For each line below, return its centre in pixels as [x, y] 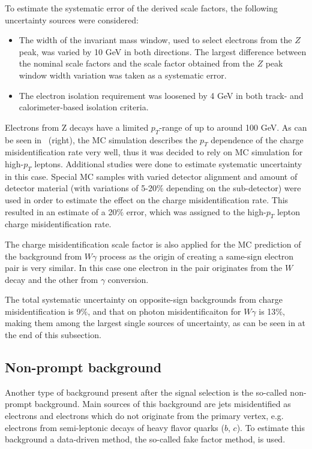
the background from [43, 256]
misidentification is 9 [43, 311]
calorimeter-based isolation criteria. [84, 107]
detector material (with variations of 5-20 [81, 188]
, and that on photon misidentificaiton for [164, 311]
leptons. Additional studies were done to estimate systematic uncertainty [168, 163]
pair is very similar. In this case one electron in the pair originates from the [144, 268]
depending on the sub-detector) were [234, 188]
